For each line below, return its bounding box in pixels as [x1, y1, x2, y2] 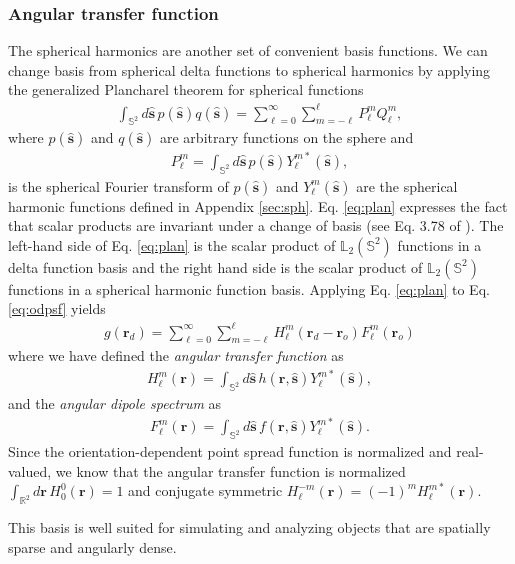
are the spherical [356, 175, 458, 196]
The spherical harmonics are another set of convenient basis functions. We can [8, 40, 488, 61]
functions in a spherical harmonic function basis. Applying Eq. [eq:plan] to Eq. [8, 278, 490, 299]
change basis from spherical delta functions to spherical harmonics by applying [8, 59, 491, 80]
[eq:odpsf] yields [8, 298, 106, 319]
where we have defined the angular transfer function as [8, 345, 344, 366]
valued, [8, 460, 52, 481]
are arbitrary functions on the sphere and [160, 127, 414, 148]
